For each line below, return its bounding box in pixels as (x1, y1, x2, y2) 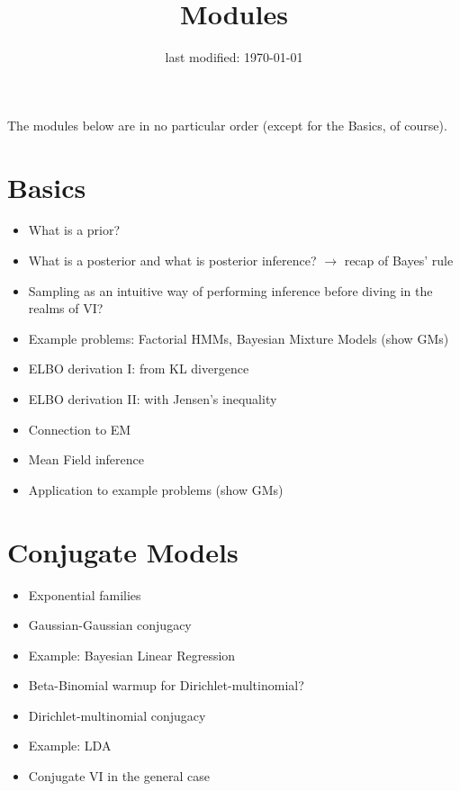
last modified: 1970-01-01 (165, 48, 303, 67)
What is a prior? (28, 220, 121, 239)
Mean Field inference (28, 450, 144, 469)
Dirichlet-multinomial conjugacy (28, 706, 206, 724)
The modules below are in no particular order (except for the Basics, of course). (7, 115, 447, 134)
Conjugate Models (7, 533, 239, 570)
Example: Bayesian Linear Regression (28, 645, 236, 664)
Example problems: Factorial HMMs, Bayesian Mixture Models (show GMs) (28, 328, 449, 347)
